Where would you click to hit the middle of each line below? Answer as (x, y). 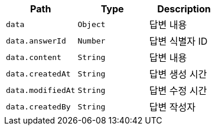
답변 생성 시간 (178, 74)
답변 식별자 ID (178, 41)
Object (92, 24)
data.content (34, 57)
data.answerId (36, 41)
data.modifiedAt (41, 90)
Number (92, 41)
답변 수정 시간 (178, 91)
